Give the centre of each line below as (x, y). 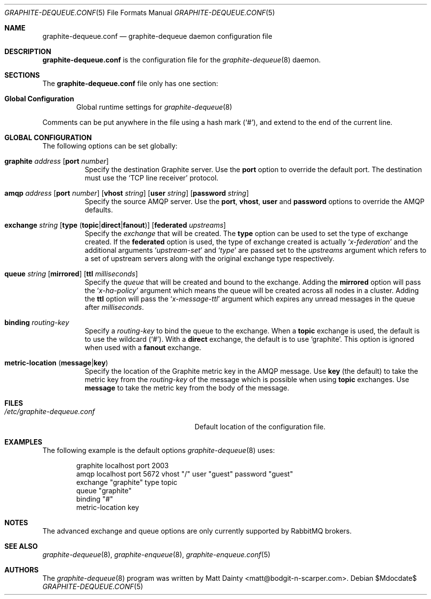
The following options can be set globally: (110, 146)
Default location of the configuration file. (260, 427)
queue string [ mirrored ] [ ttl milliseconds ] (71, 274)
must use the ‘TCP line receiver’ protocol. (152, 178)
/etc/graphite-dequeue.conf (50, 411)
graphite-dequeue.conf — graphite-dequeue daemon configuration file (157, 36)
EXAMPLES (23, 442)
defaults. (99, 210)
